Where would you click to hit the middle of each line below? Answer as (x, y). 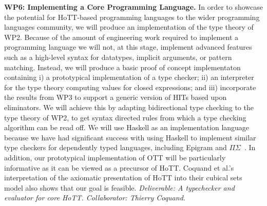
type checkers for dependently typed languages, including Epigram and (116, 147)
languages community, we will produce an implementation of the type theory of (129, 27)
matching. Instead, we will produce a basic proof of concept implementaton (122, 67)
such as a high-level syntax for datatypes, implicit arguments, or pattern (118, 57)
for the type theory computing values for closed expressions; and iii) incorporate (130, 87)
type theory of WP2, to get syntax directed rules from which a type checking (125, 117)
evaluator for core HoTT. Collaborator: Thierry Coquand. (95, 198)
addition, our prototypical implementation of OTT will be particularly (115, 157)
